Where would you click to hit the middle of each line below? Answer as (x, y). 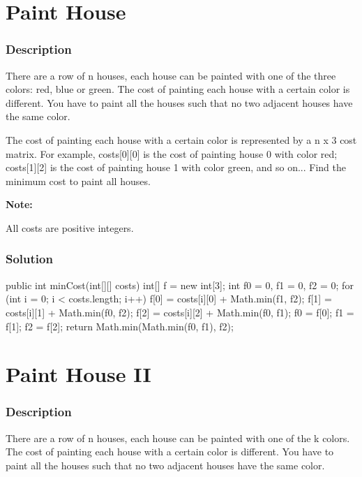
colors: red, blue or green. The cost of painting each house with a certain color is (178, 89)
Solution (29, 259)
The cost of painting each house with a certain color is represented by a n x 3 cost (181, 139)
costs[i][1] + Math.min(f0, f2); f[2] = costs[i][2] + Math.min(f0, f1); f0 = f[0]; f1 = (180, 312)
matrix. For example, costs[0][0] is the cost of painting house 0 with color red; (172, 153)
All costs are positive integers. (70, 227)
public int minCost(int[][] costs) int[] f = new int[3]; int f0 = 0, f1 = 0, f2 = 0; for (180, 285)
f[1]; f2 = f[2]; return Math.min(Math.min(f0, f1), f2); (120, 326)
